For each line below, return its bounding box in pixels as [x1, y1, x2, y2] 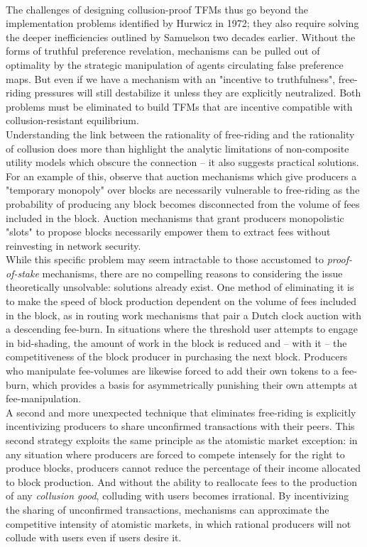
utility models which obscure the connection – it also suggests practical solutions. [6, 155, 359, 170]
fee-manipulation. [6, 391, 82, 406]
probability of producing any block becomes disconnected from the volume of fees [6, 196, 360, 211]
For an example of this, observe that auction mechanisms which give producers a [6, 168, 357, 183]
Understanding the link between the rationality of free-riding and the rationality [6, 126, 355, 141]
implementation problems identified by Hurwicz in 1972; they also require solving [6, 16, 359, 31]
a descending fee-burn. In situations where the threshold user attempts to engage [6, 321, 358, 336]
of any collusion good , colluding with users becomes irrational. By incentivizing [6, 488, 349, 503]
